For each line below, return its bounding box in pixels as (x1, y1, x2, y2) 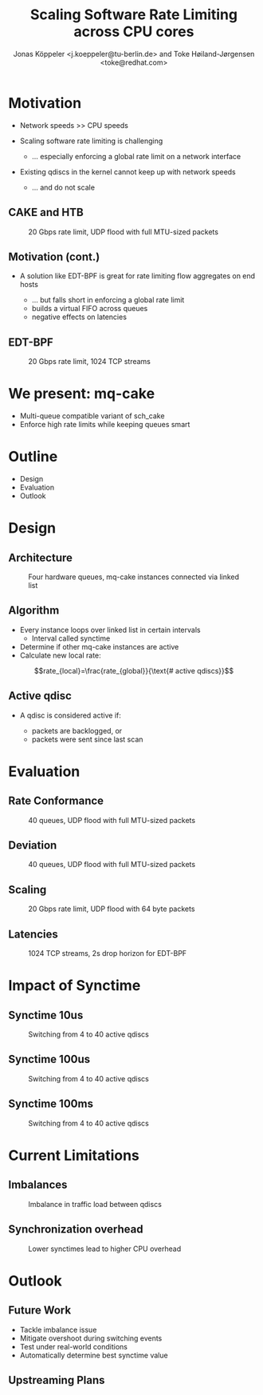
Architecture (8, 550, 73, 565)
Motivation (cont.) (8, 250, 100, 263)
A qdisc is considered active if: (19, 710, 121, 720)
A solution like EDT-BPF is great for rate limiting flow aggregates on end (19, 271, 256, 281)
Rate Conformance (8, 794, 104, 808)
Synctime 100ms (8, 1097, 94, 1111)
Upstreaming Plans (8, 1373, 105, 1387)
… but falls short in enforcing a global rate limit (31, 295, 185, 305)
